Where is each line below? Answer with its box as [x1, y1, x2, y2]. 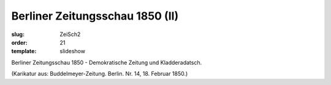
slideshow [59, 48, 86, 55]
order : [11, 39, 28, 46]
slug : [11, 31, 25, 38]
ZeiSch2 [59, 31, 81, 38]
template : [11, 48, 37, 55]
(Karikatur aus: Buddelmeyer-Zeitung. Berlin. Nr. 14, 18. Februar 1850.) [11, 70, 188, 78]
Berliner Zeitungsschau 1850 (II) [11, 9, 179, 23]
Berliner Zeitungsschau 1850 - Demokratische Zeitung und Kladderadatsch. [11, 59, 202, 66]
